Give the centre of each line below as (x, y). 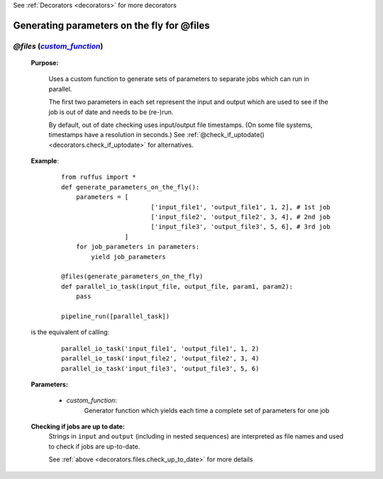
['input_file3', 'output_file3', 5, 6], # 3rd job (240, 227)
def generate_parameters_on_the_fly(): (131, 187)
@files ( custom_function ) (58, 46)
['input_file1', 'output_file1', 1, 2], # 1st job (240, 207)
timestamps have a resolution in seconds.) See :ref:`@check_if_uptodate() (157, 135)
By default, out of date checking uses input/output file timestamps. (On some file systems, (181, 125)
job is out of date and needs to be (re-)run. (111, 112)
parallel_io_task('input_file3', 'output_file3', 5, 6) (160, 368)
